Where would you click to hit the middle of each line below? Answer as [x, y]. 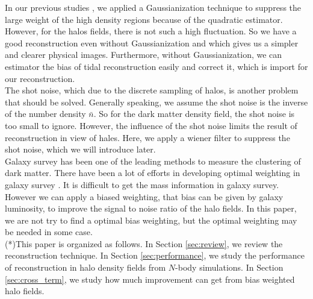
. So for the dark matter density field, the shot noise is [194, 114]
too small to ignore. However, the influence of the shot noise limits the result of [151, 125]
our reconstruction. [40, 78]
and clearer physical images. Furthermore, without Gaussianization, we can [144, 55]
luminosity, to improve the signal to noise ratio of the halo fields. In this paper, [151, 208]
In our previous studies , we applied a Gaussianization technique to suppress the [153, 7]
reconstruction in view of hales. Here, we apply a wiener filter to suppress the [147, 137]
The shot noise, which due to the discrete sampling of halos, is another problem [152, 90]
